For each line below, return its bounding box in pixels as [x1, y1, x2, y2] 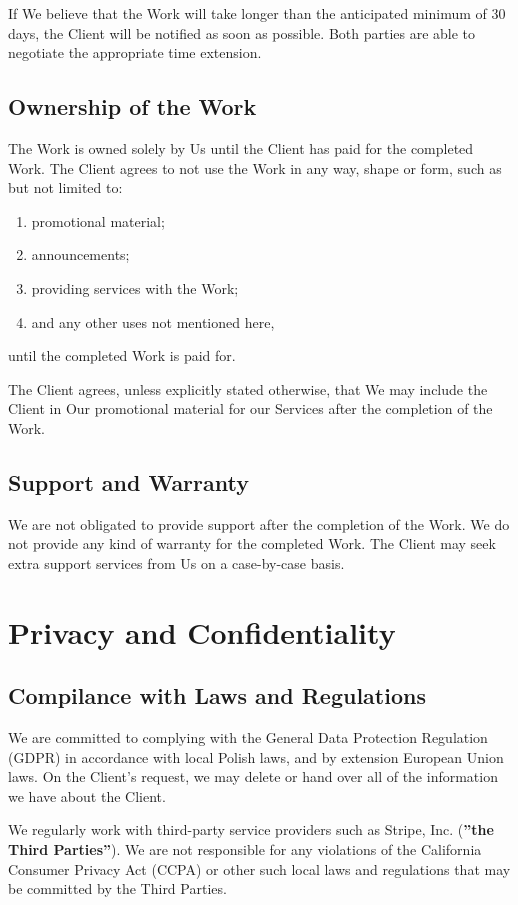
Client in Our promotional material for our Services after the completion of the [8, 398, 493, 419]
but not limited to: [8, 177, 123, 198]
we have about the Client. [8, 785, 166, 806]
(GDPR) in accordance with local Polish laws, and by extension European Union [8, 746, 504, 767]
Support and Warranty [8, 466, 249, 497]
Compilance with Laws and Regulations [8, 680, 426, 711]
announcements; [31, 244, 130, 265]
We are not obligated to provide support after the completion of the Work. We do [8, 513, 510, 534]
